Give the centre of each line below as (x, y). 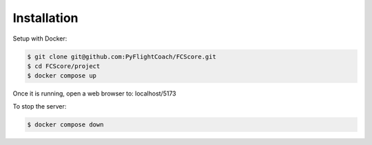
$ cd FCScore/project (64, 66)
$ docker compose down (65, 124)
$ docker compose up (62, 76)
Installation (45, 18)
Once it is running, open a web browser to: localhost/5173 (94, 93)
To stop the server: (40, 106)
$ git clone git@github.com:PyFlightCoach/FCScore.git (122, 56)
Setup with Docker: (40, 38)
